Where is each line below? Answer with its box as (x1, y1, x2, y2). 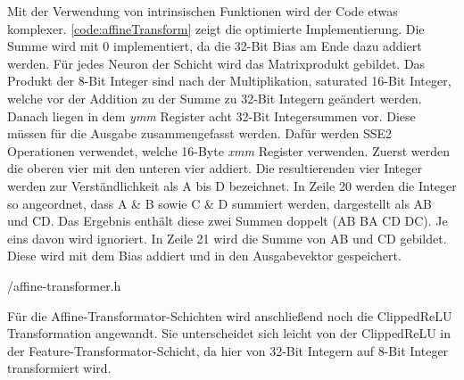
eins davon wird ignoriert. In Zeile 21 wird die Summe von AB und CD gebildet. (7, 228, 447, 247)
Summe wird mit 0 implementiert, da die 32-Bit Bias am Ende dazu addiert (7, 37, 422, 55)
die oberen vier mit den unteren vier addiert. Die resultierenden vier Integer (7, 159, 422, 178)
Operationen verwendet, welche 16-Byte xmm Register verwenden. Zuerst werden (7, 141, 451, 160)
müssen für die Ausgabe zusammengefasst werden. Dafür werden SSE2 (7, 124, 393, 143)
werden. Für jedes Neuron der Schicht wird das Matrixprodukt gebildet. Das (7, 54, 426, 72)
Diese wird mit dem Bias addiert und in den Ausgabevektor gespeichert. (7, 246, 402, 265)
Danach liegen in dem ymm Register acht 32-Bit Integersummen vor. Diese (7, 106, 416, 125)
